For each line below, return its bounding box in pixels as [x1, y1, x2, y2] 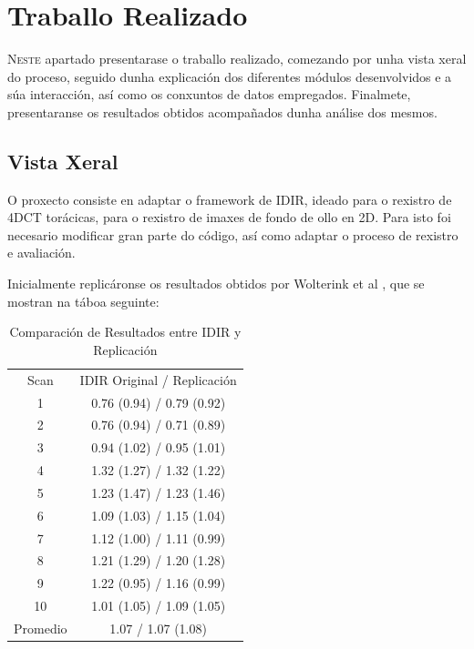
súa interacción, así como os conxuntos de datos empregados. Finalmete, [7, 85, 411, 104]
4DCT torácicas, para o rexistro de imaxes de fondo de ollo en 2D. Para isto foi [7, 208, 451, 227]
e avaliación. [7, 243, 76, 262]
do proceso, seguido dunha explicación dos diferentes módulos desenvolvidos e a [7, 66, 452, 86]
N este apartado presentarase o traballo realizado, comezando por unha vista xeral [7, 49, 467, 68]
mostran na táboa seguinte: [7, 291, 160, 310]
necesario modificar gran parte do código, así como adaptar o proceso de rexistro [7, 225, 459, 244]
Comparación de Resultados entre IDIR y [9, 322, 242, 341]
